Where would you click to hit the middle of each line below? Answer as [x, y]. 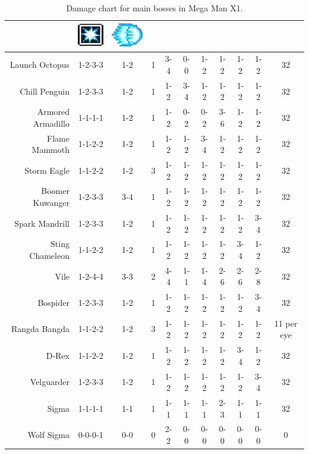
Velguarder [50, 382]
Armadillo [51, 123]
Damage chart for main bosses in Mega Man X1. [154, 8]
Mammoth [51, 150]
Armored [53, 112]
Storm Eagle [47, 170]
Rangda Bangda [40, 329]
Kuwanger [51, 203]
